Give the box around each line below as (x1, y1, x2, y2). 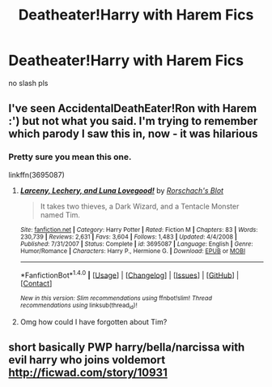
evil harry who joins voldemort (8, 353, 166, 367)
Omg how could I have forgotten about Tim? (19, 316, 168, 326)
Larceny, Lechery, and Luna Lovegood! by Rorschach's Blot (19, 185, 224, 196)
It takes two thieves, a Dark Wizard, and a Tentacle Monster (40, 201, 240, 211)
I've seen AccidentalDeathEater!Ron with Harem (8, 101, 257, 115)
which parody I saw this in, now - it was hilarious (8, 127, 258, 141)
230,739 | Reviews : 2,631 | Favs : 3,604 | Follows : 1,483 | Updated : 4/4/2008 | (19, 233, 237, 241)
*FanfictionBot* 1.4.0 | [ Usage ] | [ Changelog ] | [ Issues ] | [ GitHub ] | (19, 269, 240, 280)
